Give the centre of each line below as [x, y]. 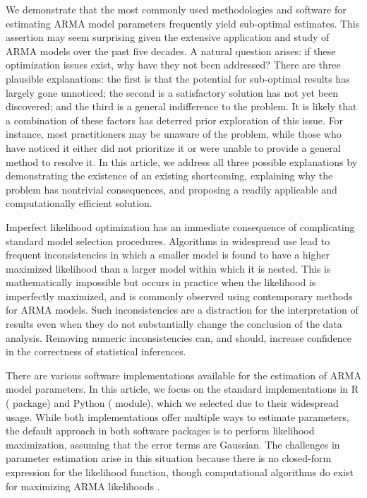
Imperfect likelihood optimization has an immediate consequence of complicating [180, 226]
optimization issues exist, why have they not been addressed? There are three [173, 65]
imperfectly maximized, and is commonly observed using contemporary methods [179, 296]
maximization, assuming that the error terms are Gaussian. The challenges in [173, 444]
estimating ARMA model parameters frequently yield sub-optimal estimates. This [183, 23]
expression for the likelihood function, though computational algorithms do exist [180, 472]
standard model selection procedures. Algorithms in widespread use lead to [168, 241]
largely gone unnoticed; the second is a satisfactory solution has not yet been [172, 92]
